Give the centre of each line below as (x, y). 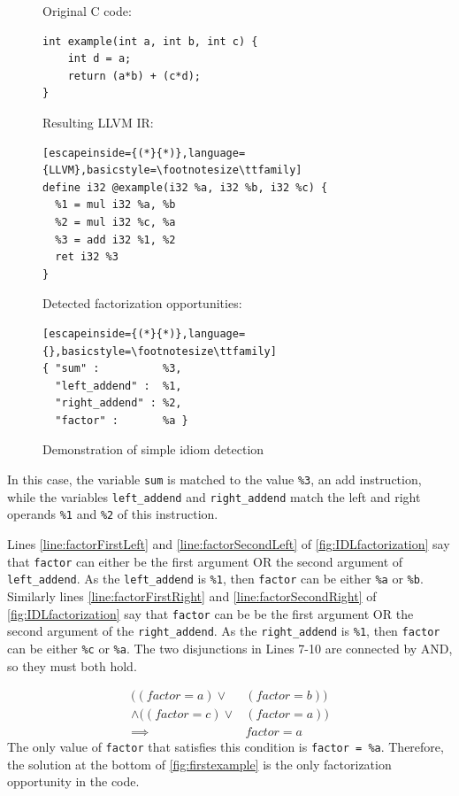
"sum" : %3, (119, 369)
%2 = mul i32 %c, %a (115, 222)
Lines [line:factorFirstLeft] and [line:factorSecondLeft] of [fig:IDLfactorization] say (229, 544)
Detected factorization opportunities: (142, 303)
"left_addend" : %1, (119, 386)
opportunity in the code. (73, 781)
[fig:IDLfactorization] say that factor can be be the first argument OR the (210, 613)
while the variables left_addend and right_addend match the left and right (214, 496)
